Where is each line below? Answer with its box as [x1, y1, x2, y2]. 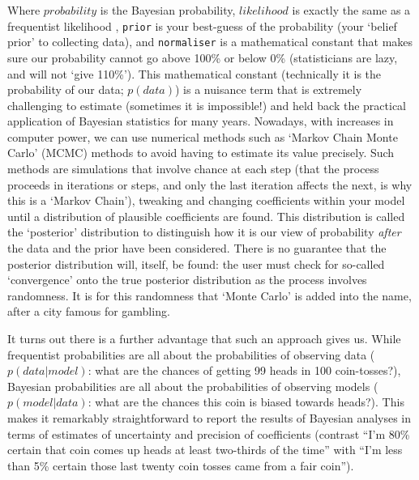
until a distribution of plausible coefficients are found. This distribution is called [7, 207, 405, 224]
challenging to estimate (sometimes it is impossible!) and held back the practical [7, 96, 407, 113]
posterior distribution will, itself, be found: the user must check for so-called [7, 255, 385, 272]
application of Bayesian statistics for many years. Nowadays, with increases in [7, 113, 394, 130]
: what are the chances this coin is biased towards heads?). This [88, 393, 404, 410]
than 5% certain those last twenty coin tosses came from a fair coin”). [7, 457, 354, 474]
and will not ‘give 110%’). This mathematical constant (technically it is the [7, 65, 382, 82]
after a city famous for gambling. [7, 303, 170, 320]
